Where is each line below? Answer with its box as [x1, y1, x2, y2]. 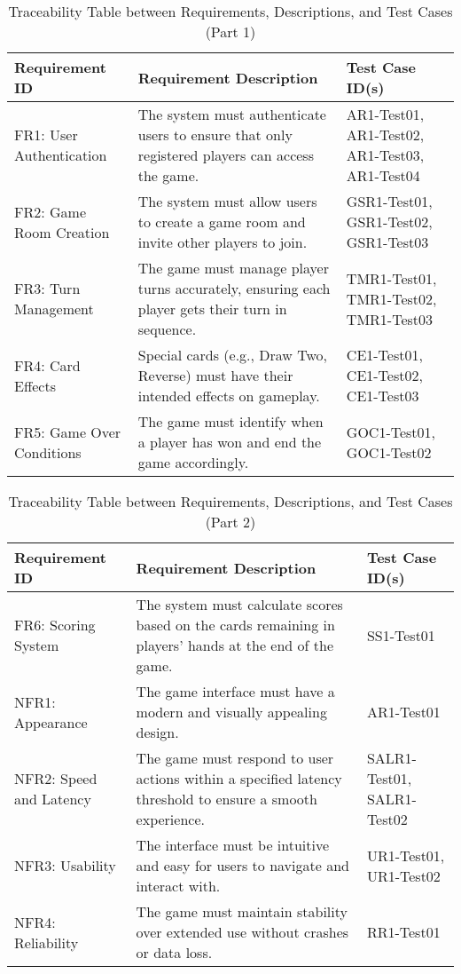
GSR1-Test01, [346, 191, 433, 211]
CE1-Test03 [346, 385, 419, 406]
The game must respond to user [136, 748, 334, 768]
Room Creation [14, 221, 110, 242]
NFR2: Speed [14, 768, 98, 788]
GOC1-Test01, [346, 421, 436, 442]
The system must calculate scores [136, 594, 343, 614]
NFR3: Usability [14, 855, 116, 875]
